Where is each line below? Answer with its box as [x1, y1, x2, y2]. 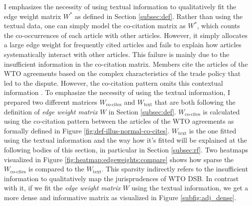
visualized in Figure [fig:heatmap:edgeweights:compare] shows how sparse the [4, 154, 234, 164]
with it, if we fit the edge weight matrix [4, 183, 121, 193]
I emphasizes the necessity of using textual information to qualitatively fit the [4, 1, 236, 11]
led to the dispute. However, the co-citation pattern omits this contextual [4, 77, 223, 88]
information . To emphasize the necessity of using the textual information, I [4, 87, 230, 97]
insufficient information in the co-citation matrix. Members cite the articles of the [4, 58, 248, 69]
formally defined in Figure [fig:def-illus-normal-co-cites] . [4, 125, 170, 135]
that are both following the [155, 96, 235, 107]
